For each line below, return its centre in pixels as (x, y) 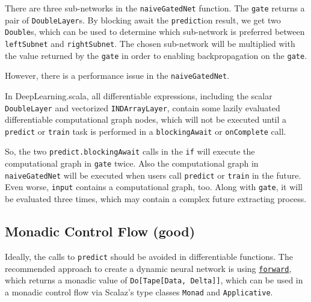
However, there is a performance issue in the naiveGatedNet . (117, 75)
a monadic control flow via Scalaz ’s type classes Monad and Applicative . (139, 291)
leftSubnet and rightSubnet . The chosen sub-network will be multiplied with (150, 43)
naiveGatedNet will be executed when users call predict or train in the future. (153, 175)
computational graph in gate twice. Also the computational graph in (132, 163)
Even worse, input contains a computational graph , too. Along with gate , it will (154, 187)
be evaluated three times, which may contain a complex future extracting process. (156, 199)
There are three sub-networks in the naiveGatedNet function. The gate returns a (155, 8)
